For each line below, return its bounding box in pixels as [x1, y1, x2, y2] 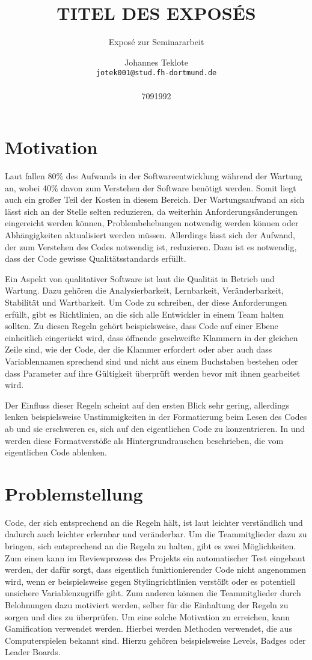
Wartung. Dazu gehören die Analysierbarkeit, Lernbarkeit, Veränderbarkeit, [5, 284, 284, 297]
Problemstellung [5, 481, 143, 505]
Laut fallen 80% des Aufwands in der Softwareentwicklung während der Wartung [5, 170, 302, 182]
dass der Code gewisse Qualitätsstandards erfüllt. [5, 252, 186, 265]
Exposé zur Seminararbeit [108, 35, 204, 48]
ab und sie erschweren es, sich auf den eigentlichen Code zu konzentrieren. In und [5, 422, 305, 434]
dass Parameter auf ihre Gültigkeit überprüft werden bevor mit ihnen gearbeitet [5, 366, 301, 379]
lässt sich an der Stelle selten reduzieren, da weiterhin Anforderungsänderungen [5, 205, 298, 217]
